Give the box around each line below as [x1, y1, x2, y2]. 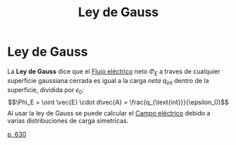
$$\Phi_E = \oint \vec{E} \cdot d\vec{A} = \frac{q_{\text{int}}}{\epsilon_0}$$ [8, 98, 229, 106]
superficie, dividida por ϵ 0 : [7, 85, 85, 96]
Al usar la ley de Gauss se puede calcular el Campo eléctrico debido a [7, 109, 211, 118]
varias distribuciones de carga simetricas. [7, 117, 129, 125]
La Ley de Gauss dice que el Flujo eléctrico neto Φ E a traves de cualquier [7, 67, 221, 77]
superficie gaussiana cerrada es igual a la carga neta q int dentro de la [7, 76, 209, 87]
